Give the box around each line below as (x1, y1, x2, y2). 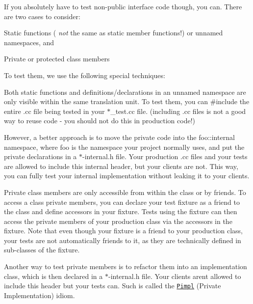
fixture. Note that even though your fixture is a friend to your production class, (4, 225, 243, 236)
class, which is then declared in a (4, 271, 103, 281)
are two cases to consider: (4, 11, 80, 21)
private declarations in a (4, 151, 77, 162)
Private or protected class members (4, 54, 110, 64)
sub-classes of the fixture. (4, 245, 80, 255)
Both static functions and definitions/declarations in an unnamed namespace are (4, 86, 246, 97)
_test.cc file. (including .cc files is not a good (110, 106, 246, 116)
